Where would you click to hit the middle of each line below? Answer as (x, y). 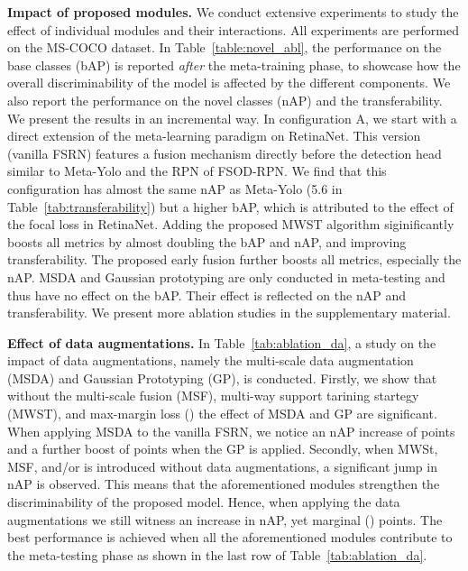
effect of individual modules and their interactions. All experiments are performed (233, 29)
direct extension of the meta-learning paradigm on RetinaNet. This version (214, 136)
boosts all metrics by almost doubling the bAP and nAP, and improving (207, 241)
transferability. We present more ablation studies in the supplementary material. (229, 313)
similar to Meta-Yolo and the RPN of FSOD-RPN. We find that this (197, 171)
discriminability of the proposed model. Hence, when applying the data (204, 502)
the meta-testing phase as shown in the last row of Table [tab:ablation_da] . (217, 554)
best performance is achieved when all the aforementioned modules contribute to (230, 537)
